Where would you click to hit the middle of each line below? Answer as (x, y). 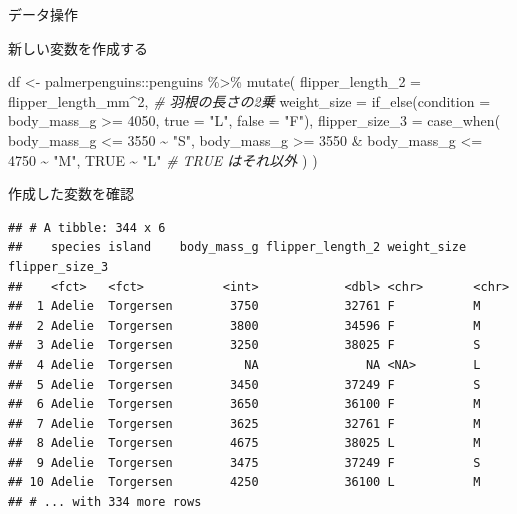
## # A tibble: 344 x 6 (87, 227)
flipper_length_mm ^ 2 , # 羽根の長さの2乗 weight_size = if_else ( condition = (249, 100)
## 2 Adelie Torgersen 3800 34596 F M (244, 325)
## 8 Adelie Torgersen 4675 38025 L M (244, 443)
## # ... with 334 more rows (105, 502)
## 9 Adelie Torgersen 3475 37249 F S (244, 462)
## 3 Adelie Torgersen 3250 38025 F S (244, 345)
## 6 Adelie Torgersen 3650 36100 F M (244, 404)
